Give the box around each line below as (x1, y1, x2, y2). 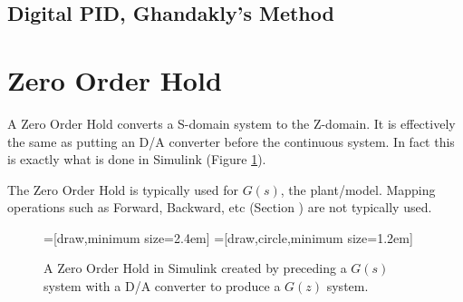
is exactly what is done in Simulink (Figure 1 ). (7, 150, 266, 169)
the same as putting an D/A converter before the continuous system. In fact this (7, 132, 455, 151)
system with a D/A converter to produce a (43, 277, 281, 296)
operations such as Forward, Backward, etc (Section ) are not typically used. (7, 198, 432, 217)
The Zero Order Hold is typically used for (7, 180, 239, 199)
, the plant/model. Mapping (280, 180, 436, 199)
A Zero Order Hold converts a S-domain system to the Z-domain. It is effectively (7, 113, 456, 132)
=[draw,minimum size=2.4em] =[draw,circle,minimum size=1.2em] (43, 228, 413, 247)
